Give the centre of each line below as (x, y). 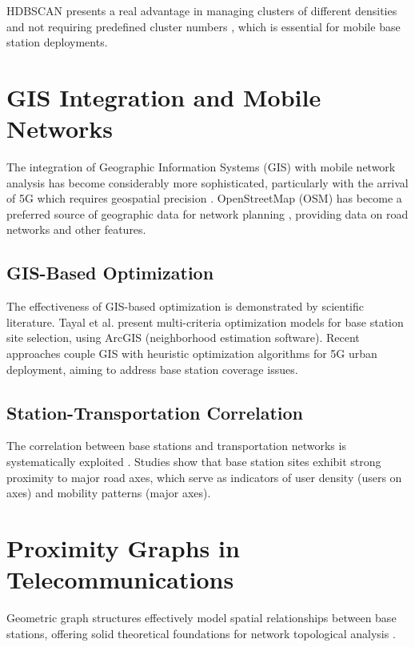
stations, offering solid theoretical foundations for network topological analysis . (201, 633)
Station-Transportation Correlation (155, 412)
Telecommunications (120, 579)
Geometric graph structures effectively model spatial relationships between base (202, 618)
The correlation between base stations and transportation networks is (176, 446)
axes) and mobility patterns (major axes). (109, 493)
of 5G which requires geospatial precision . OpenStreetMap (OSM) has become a (204, 198)
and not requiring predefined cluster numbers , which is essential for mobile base (204, 26)
